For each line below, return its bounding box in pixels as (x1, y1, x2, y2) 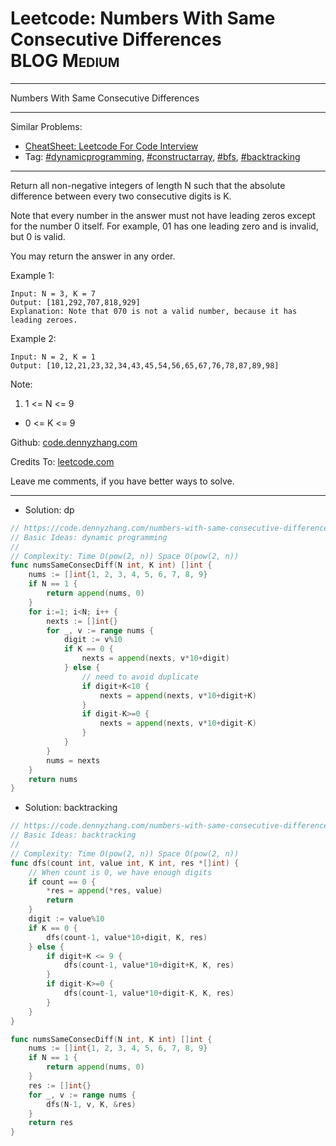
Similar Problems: (10, 120, 83, 132)
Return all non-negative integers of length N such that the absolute (10, 179, 286, 191)
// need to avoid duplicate (81, 672, 199, 682)
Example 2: (10, 332, 57, 344)
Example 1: (10, 269, 55, 281)
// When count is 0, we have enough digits (28, 867, 213, 877)
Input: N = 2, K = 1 (10, 352, 97, 362)
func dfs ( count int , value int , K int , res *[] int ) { (10, 858, 240, 868)
